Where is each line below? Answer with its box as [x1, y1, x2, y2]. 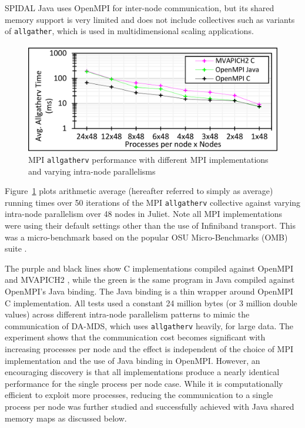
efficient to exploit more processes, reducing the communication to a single [5, 389, 273, 401]
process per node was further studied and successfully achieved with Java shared [5, 400, 294, 413]
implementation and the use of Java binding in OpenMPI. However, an [5, 354, 260, 366]
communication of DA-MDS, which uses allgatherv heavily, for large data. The [5, 319, 294, 332]
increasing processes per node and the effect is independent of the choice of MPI [5, 343, 294, 355]
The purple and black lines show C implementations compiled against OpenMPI [5, 262, 293, 274]
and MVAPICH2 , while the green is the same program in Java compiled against [5, 273, 295, 286]
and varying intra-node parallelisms [28, 165, 156, 177]
